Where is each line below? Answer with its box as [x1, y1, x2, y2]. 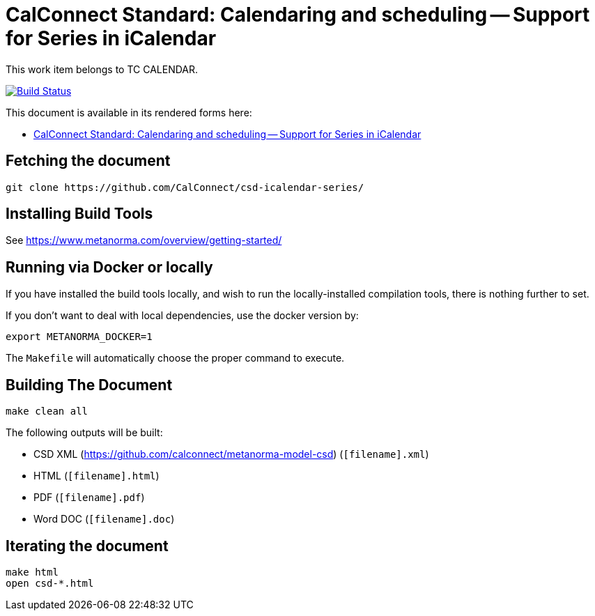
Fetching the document [6, 152, 171, 170]
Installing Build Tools [6, 205, 153, 223]
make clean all [6, 406, 88, 417]
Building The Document [6, 376, 173, 394]
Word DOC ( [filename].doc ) [33, 513, 175, 525]
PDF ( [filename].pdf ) [33, 491, 145, 504]
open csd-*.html [6, 577, 94, 589]
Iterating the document [6, 537, 169, 555]
